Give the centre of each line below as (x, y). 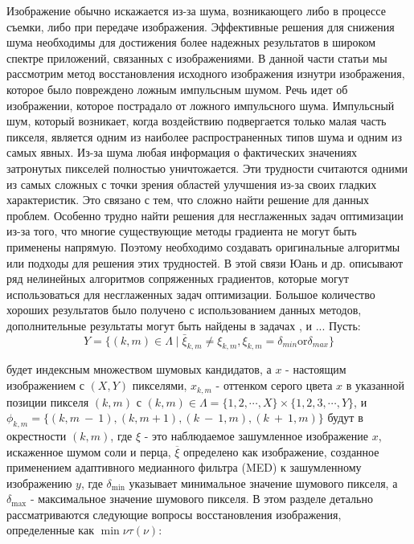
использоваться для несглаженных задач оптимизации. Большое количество (191, 294)
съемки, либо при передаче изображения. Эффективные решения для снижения (201, 26)
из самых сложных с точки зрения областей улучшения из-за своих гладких (192, 184)
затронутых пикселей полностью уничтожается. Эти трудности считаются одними (207, 168)
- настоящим (316, 369)
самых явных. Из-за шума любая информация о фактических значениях (182, 152)
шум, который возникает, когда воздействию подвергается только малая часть (197, 121)
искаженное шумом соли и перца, (89, 451)
